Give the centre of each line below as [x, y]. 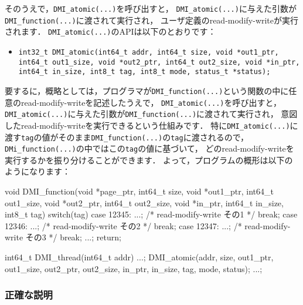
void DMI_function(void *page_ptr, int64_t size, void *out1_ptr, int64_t [139, 191]
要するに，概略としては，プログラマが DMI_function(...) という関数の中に [147, 90]
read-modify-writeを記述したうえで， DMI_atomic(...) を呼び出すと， [151, 102]
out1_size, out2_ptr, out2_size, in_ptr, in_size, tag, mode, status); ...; [134, 268]
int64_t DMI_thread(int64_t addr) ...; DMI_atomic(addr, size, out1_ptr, [139, 257]
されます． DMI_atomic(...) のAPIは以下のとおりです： [110, 31]
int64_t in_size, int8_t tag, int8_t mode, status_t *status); [144, 72]
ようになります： [38, 171]
